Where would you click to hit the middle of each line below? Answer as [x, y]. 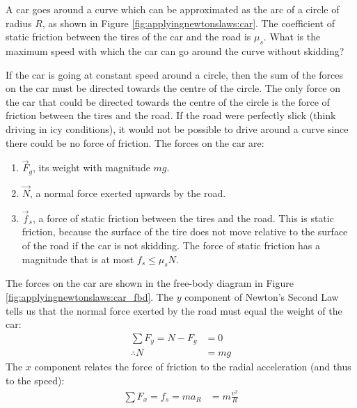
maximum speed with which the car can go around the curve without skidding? [175, 50]
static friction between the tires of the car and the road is [128, 37]
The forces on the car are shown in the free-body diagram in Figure [150, 283]
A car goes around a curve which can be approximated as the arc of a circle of [173, 9]
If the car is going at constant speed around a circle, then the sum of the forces [175, 74]
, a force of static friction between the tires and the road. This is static [183, 218]
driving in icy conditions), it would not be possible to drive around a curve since [177, 128]
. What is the [292, 37]
